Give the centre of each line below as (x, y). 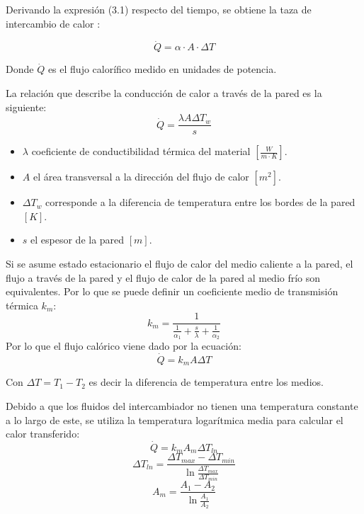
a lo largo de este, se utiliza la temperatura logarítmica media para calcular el (175, 419)
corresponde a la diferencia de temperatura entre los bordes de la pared (200, 202)
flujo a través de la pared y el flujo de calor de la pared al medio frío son (163, 277)
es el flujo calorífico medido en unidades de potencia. (162, 69)
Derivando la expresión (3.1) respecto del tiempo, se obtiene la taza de (159, 9)
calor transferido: (43, 434)
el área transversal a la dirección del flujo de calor (141, 177)
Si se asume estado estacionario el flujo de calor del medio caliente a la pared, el (180, 264)
